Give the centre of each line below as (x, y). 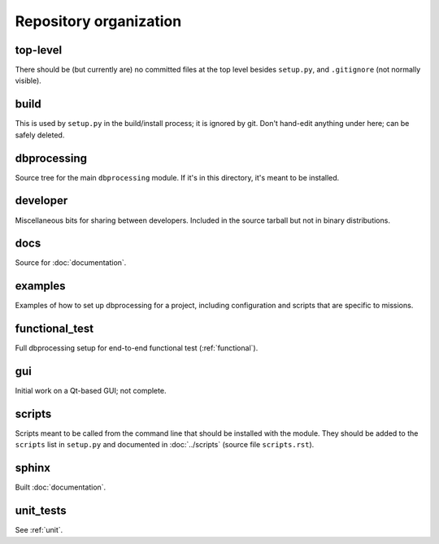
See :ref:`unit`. (39, 530)
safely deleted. (40, 135)
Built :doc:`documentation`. (61, 487)
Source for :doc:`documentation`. (71, 263)
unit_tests (41, 511)
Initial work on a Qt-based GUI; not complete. (91, 391)
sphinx (33, 468)
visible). (28, 81)
